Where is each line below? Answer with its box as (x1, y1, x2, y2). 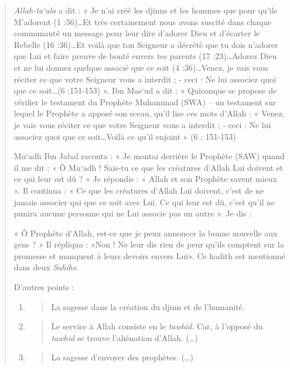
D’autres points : (13, 281, 74, 293)
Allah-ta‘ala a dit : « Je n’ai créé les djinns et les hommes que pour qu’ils (13, 4, 278, 16)
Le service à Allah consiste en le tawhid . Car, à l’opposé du (51, 320, 263, 332)
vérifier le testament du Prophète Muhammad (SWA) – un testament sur (13, 95, 277, 108)
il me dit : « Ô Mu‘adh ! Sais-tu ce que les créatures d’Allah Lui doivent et (13, 161, 284, 173)
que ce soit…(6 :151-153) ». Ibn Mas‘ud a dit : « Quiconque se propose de (13, 84, 277, 97)
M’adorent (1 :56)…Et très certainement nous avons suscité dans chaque (13, 15, 272, 27)
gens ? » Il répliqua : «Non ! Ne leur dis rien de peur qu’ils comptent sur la (13, 238, 284, 250)
